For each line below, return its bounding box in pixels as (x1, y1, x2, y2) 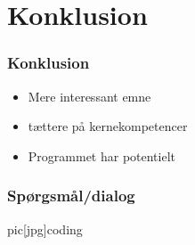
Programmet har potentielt (28, 146, 176, 165)
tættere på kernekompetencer (28, 117, 188, 135)
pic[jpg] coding (7, 219, 83, 238)
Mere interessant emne (28, 86, 151, 105)
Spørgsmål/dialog (7, 184, 135, 207)
